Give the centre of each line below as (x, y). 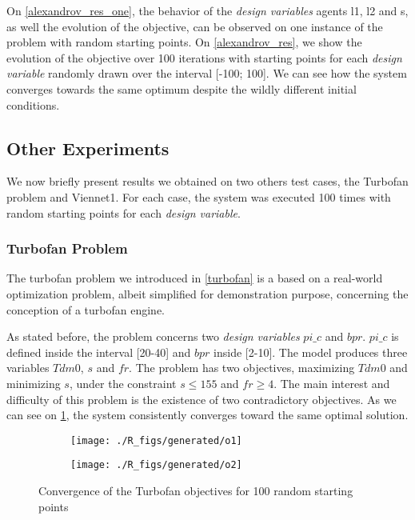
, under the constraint (123, 383)
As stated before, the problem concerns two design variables (153, 336)
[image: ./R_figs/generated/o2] (156, 465)
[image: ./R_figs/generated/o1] (156, 440)
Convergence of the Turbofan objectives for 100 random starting (196, 491)
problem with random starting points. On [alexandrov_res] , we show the (184, 42)
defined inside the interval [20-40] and (99, 352)
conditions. (33, 104)
